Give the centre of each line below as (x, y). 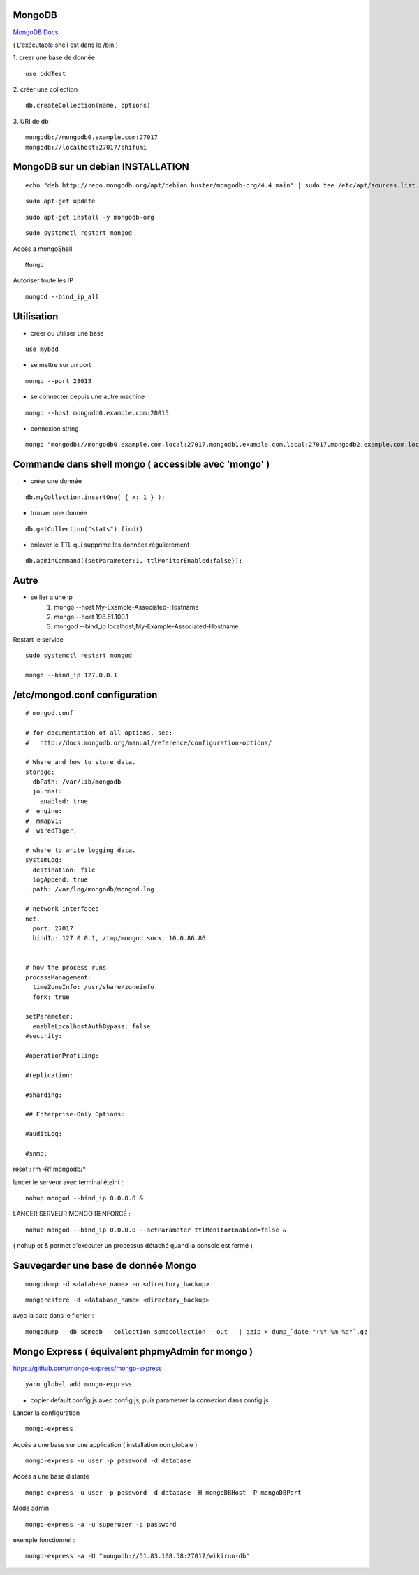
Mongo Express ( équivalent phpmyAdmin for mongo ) (133, 1352)
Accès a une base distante (51, 1476)
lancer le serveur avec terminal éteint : (68, 1182)
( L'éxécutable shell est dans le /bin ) (66, 45)
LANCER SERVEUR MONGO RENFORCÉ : (72, 1214)
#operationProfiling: (62, 1056)
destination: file (64, 870)
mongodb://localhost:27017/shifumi (86, 147)
